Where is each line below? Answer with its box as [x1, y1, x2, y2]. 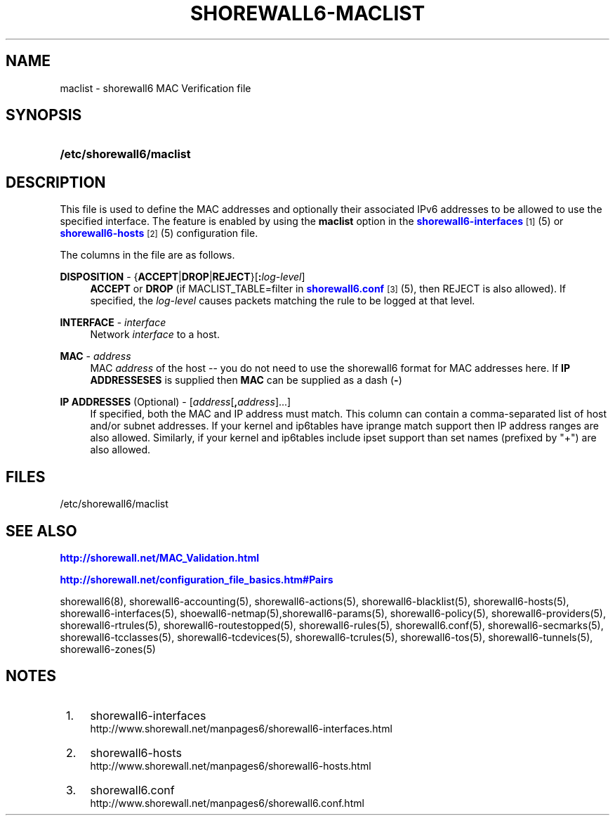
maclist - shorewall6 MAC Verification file [60, 82, 251, 94]
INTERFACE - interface [60, 316, 166, 329]
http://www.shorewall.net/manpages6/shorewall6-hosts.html [90, 759, 371, 772]
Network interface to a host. [90, 328, 220, 341]
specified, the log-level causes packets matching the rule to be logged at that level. [90, 295, 475, 307]
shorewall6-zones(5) [60, 642, 156, 655]
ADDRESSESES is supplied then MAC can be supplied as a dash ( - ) [90, 374, 402, 387]
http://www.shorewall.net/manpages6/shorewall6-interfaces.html [90, 722, 392, 735]
